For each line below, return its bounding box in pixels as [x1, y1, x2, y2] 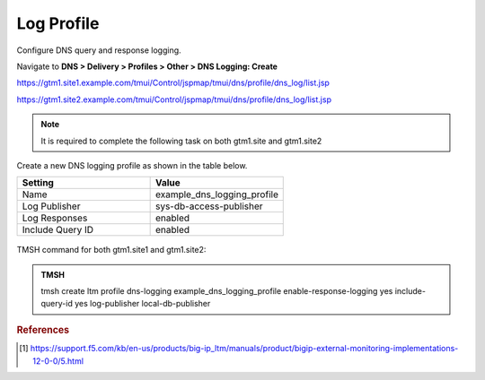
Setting [22, 177, 54, 189]
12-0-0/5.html [32, 355, 84, 367]
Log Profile [16, 13, 100, 33]
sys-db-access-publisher [154, 200, 264, 212]
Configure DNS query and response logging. [16, 45, 181, 56]
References [16, 324, 70, 336]
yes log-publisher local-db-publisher [75, 298, 211, 309]
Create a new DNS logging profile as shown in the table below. [16, 160, 248, 170]
